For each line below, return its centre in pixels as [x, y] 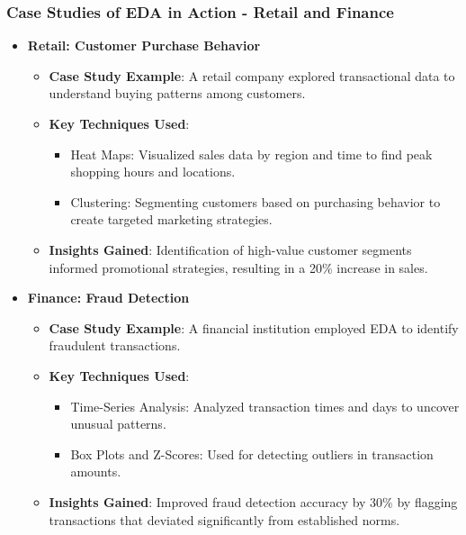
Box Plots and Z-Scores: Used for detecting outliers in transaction [252, 453]
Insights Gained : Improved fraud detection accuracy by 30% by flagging [253, 501]
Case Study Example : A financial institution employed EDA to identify [254, 327]
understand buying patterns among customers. [177, 93]
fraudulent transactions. [115, 345]
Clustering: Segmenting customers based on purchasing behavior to [255, 201]
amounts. [96, 472]
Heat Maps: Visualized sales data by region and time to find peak [251, 154]
